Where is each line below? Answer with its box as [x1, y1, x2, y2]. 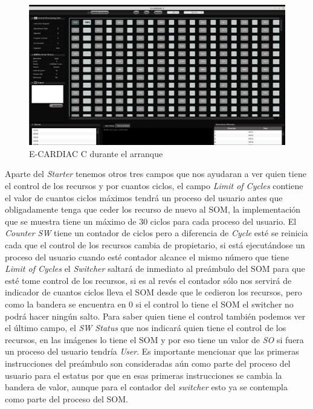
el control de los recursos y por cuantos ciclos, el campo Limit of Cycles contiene [5, 179, 303, 192]
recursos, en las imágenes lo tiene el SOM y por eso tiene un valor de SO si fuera [5, 333, 304, 346]
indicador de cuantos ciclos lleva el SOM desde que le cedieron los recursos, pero [5, 286, 302, 298]
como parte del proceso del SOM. [5, 392, 128, 405]
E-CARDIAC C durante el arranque [29, 147, 163, 159]
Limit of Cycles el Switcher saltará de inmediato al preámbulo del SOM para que [5, 262, 305, 275]
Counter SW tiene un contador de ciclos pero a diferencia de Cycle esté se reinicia [5, 227, 308, 239]
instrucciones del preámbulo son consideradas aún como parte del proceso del [5, 356, 291, 369]
